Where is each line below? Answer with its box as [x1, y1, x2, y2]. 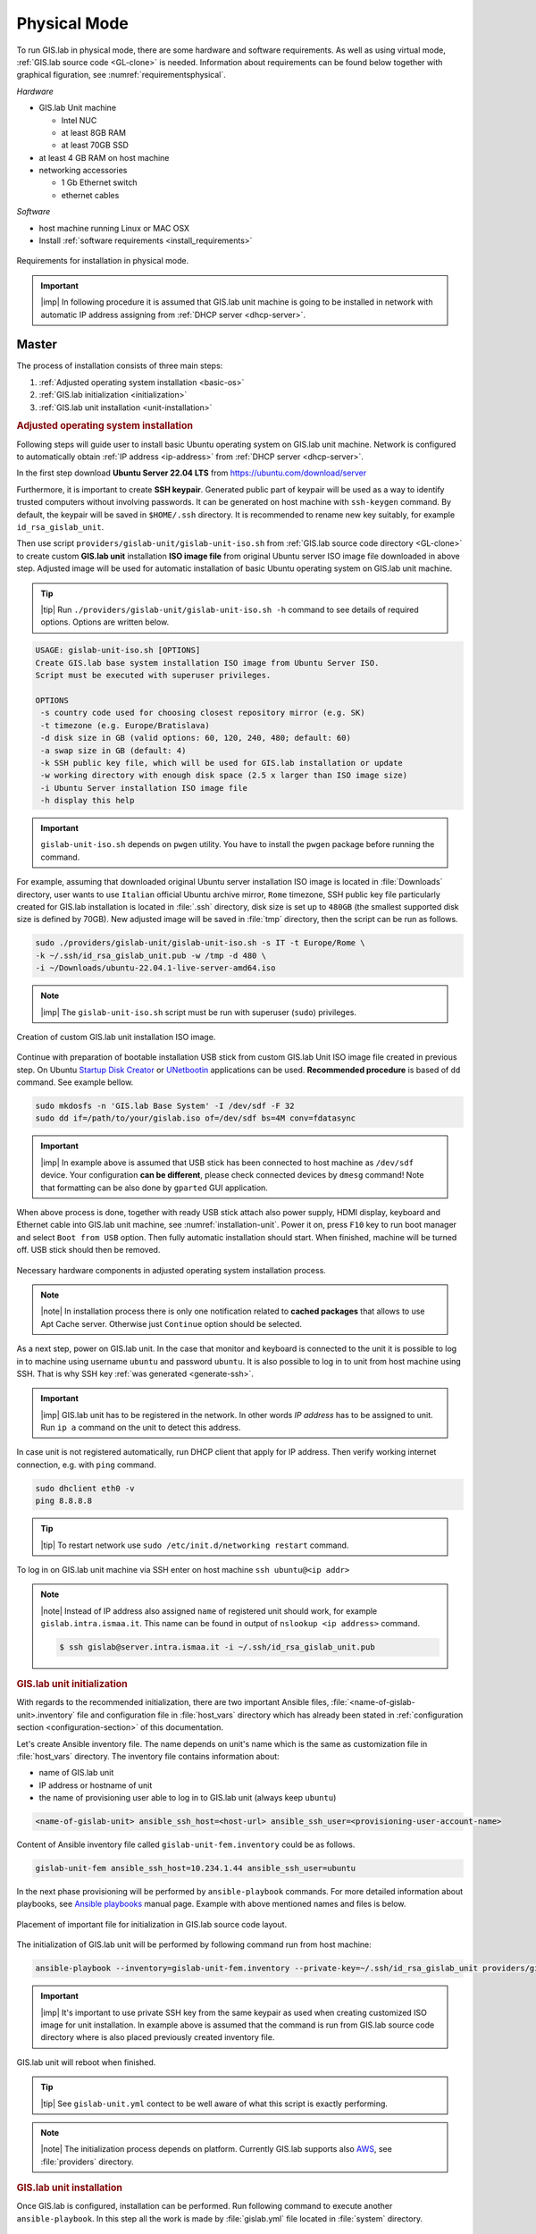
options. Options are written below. [40, 617, 170, 627]
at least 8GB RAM [61, 127, 127, 138]
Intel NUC [61, 114, 97, 125]
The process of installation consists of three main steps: [16, 360, 223, 371]
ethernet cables [61, 189, 120, 200]
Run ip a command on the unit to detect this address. [40, 1422, 241, 1433]
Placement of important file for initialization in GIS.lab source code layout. [16, 1919, 288, 1929]
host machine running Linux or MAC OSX [38, 223, 190, 233]
